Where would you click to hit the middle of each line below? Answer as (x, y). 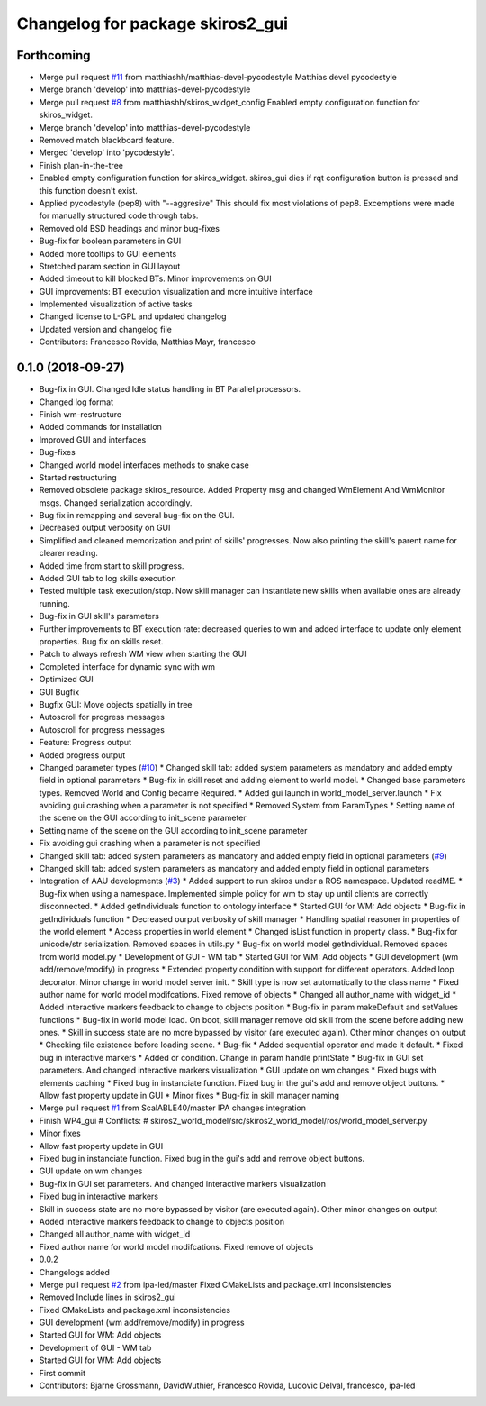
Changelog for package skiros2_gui (152, 23)
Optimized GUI (66, 680)
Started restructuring (78, 477)
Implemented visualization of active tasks (116, 304)
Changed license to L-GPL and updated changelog (133, 316)
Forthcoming (54, 55)
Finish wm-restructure (80, 414)
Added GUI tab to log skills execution (108, 579)
